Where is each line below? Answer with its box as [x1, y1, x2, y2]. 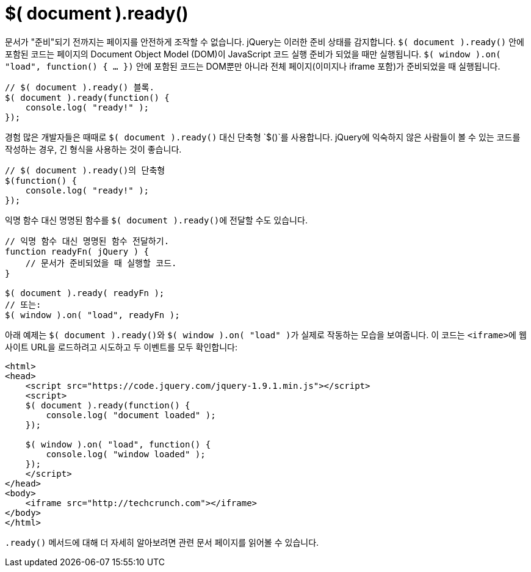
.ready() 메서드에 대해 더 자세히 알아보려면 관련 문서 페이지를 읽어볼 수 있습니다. [5, 537, 319, 548]
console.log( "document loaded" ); [46, 410, 216, 420]
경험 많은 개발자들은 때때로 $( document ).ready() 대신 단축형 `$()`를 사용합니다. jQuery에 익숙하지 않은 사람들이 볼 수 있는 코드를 [5, 131, 521, 142]
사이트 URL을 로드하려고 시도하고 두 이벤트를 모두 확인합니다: [5, 341, 237, 352]
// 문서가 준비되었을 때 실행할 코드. [25, 258, 177, 268]
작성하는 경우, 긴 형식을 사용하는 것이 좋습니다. [5, 143, 182, 154]
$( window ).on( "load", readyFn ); [5, 310, 180, 320]
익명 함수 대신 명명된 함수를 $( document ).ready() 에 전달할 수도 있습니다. [5, 214, 308, 225]
